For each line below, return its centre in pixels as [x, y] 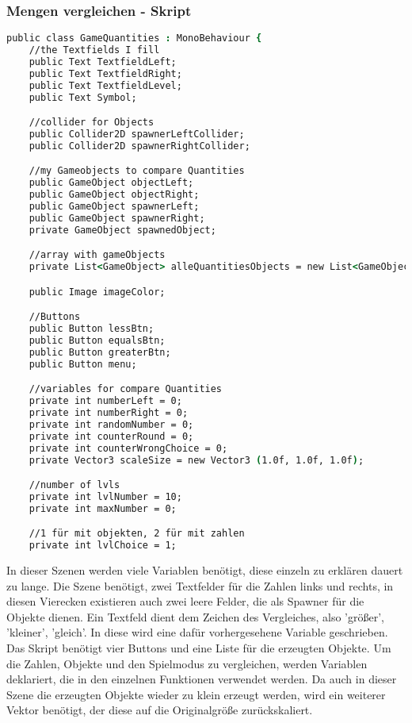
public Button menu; [83, 364]
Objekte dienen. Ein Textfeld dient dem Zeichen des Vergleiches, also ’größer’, [195, 616]
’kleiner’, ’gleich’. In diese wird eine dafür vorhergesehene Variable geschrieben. [197, 632]
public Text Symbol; [83, 97]
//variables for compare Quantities [126, 389]
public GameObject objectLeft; [111, 183]
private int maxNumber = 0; [103, 508]
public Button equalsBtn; [97, 340]
